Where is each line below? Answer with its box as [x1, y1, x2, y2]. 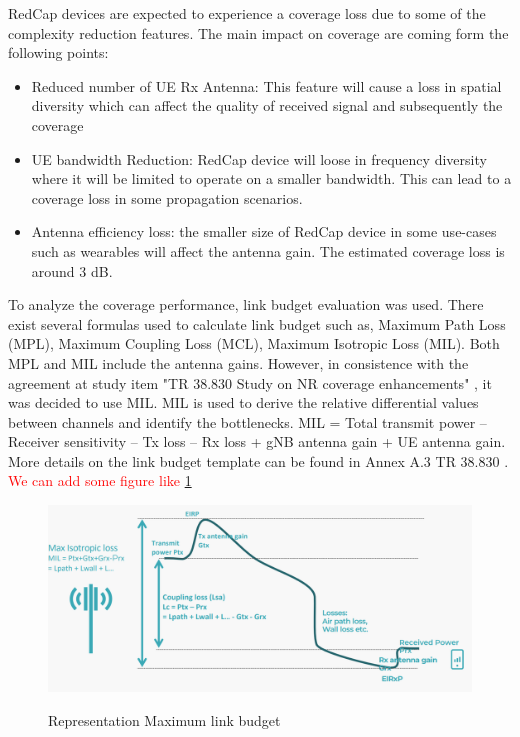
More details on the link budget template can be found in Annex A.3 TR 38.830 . [8, 450, 509, 471]
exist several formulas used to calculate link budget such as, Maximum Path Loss [8, 313, 506, 334]
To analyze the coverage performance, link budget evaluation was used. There [8, 294, 484, 315]
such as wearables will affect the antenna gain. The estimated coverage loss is [31, 240, 505, 261]
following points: [8, 42, 109, 63]
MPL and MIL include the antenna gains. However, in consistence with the [8, 352, 469, 373]
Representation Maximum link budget [48, 709, 281, 730]
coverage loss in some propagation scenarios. [31, 187, 303, 208]
